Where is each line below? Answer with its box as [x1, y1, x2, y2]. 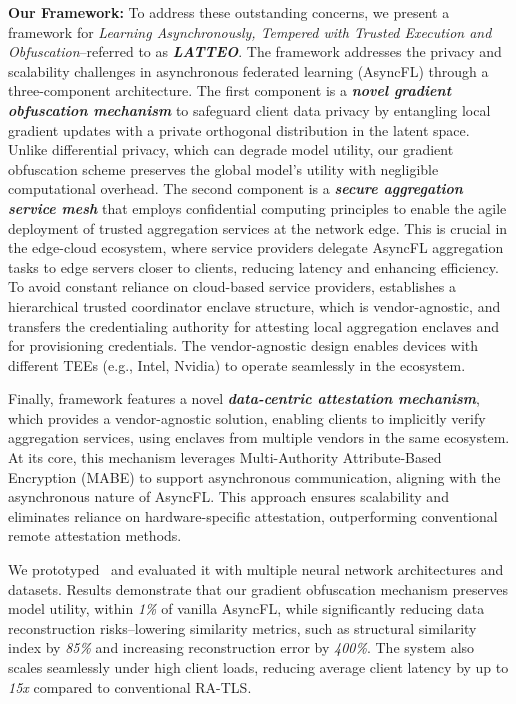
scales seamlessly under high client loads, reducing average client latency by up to [8, 657, 509, 677]
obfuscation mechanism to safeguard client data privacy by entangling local [8, 99, 491, 120]
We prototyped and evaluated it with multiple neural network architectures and [8, 559, 504, 580]
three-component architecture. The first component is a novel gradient [8, 80, 452, 101]
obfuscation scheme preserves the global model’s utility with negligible [8, 158, 439, 179]
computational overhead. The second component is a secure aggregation [8, 178, 463, 199]
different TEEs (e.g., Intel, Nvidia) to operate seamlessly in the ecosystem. [8, 354, 466, 375]
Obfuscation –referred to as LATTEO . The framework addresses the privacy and [8, 41, 502, 62]
